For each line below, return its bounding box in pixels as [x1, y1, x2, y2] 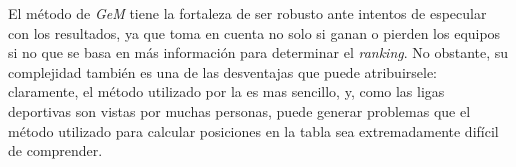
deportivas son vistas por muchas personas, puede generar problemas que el [8, 100, 471, 121]
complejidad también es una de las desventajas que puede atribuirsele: [8, 61, 438, 82]
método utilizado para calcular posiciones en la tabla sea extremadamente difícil [8, 120, 499, 141]
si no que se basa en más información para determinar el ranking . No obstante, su [8, 42, 509, 63]
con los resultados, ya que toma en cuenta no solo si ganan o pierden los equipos [8, 22, 501, 43]
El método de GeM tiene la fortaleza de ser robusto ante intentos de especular [8, 3, 487, 23]
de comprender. [8, 140, 103, 161]
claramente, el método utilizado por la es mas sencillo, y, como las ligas [8, 81, 445, 102]
